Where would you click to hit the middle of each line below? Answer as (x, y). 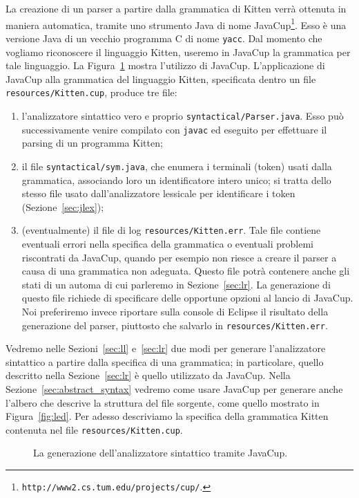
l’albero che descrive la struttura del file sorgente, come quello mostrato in (163, 402)
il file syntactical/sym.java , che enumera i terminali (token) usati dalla (177, 166)
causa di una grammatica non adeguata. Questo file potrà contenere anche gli (186, 271)
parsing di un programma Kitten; (92, 143)
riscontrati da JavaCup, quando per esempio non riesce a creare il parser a (179, 257)
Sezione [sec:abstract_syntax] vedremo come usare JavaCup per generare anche (174, 388)
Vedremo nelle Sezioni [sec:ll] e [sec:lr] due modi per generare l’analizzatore (166, 348)
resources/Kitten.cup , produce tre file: (91, 92)
